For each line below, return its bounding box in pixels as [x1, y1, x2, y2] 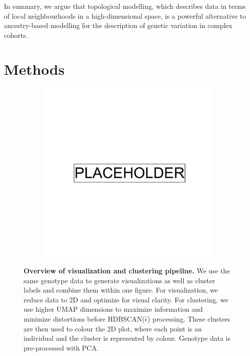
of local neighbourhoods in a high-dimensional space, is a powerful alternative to [4, 10, 246, 21]
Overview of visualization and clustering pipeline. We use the [24, 266, 230, 276]
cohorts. [4, 30, 28, 40]
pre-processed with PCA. [24, 342, 99, 353]
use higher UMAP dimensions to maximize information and [24, 304, 203, 314]
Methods [4, 59, 65, 79]
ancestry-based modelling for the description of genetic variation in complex [4, 20, 232, 30]
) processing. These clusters [147, 314, 230, 324]
